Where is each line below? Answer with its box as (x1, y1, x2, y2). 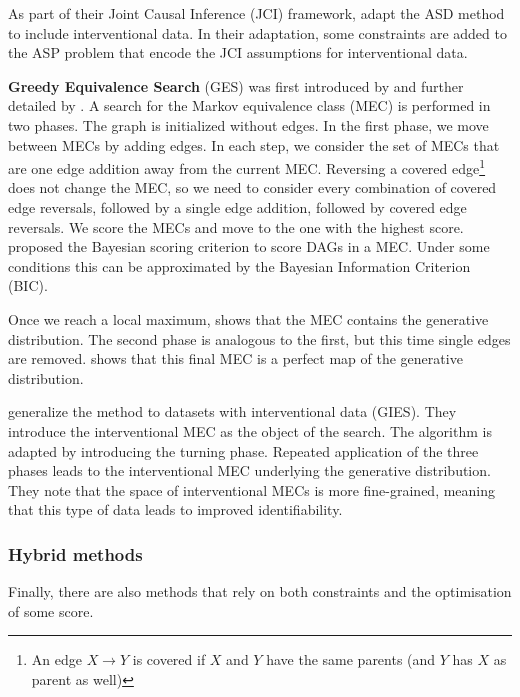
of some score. (8, 600, 94, 621)
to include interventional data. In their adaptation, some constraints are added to (8, 22, 507, 43)
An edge (31, 649, 82, 670)
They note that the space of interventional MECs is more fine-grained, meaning (8, 479, 496, 500)
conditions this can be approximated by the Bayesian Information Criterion (8, 255, 471, 276)
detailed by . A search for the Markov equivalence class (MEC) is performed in (8, 95, 491, 116)
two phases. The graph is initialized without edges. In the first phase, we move (8, 114, 489, 135)
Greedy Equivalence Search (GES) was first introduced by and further (8, 75, 464, 96)
